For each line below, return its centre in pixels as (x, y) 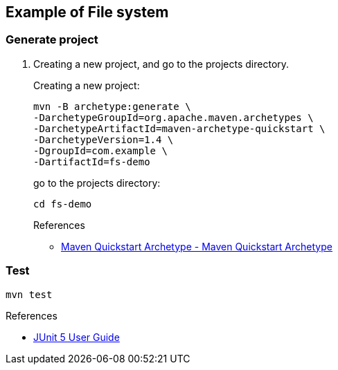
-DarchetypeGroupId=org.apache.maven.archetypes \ (174, 117)
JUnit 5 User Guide (77, 337)
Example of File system (87, 12)
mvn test (29, 294)
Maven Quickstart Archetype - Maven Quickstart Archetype (197, 246)
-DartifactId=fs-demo (92, 161)
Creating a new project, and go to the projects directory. (161, 64)
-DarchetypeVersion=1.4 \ (104, 139)
